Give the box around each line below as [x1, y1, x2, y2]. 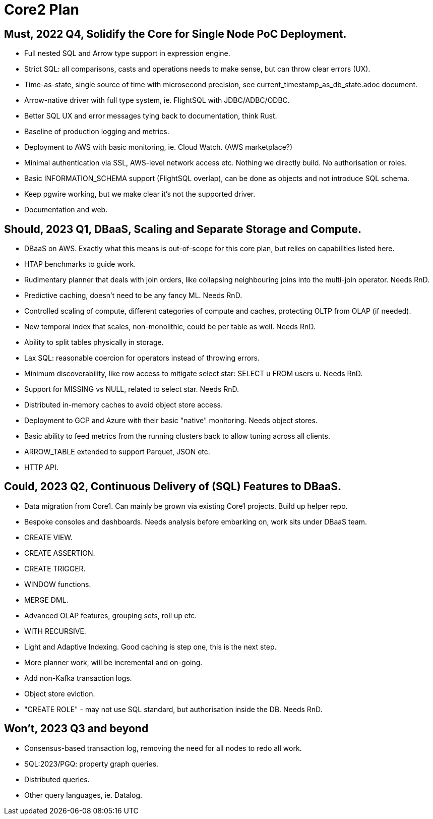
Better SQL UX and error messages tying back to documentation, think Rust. [24, 111, 277, 121]
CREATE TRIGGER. [24, 564, 86, 573]
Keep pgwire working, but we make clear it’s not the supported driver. [24, 190, 256, 199]
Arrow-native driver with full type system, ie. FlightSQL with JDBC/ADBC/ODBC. [24, 96, 290, 105]
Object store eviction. [24, 689, 95, 698]
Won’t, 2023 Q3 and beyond [4, 722, 149, 735]
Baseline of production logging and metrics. [24, 127, 169, 136]
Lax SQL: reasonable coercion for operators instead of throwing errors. [24, 354, 260, 363]
